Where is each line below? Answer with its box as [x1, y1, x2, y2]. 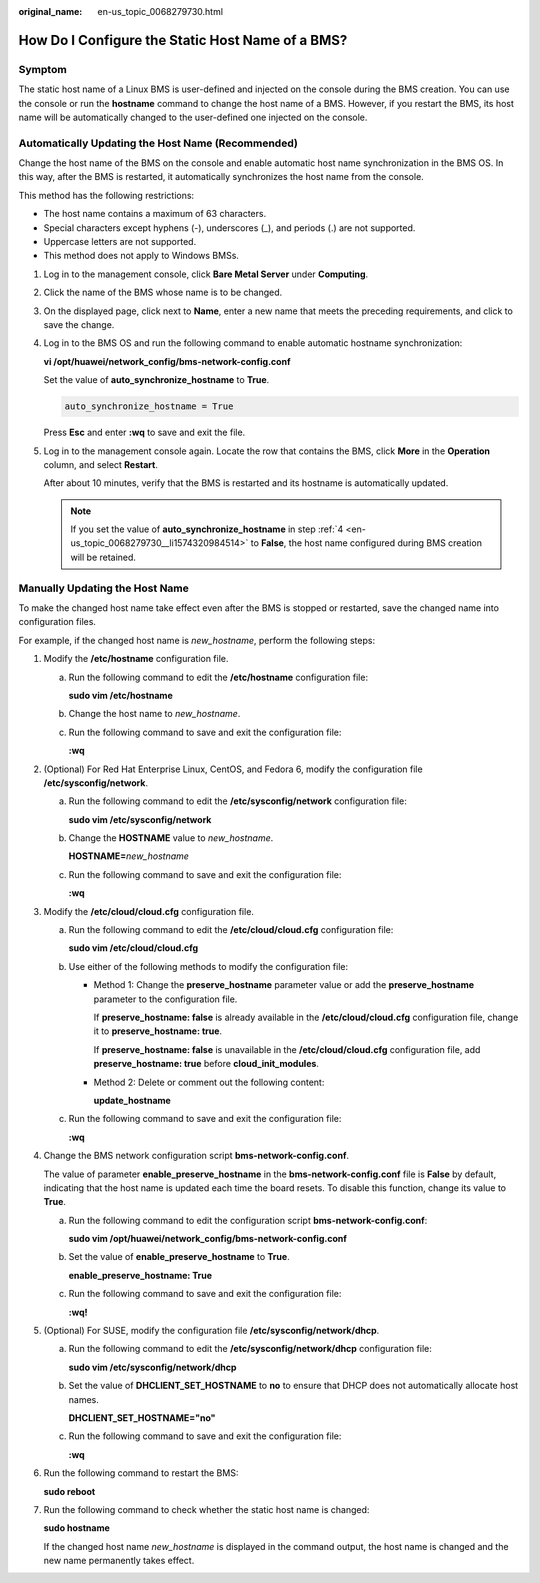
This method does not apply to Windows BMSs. [43, 250, 240, 262]
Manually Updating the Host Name [18, 581, 190, 595]
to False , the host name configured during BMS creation [250, 537, 482, 549]
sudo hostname [43, 1522, 110, 1534]
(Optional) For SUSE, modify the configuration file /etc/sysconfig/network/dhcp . [43, 1325, 380, 1337]
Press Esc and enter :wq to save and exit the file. [43, 426, 246, 439]
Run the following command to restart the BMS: [43, 1467, 239, 1479]
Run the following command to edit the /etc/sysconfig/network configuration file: [68, 795, 407, 807]
